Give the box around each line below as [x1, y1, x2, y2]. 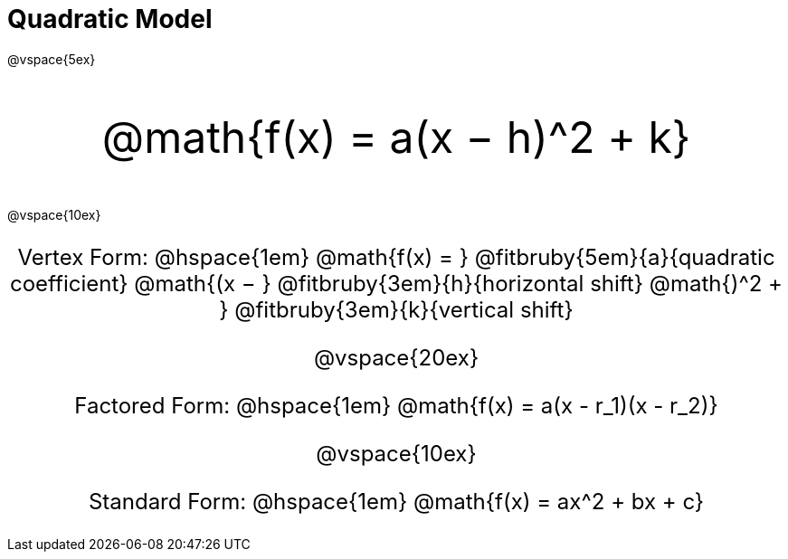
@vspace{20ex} [313, 344, 479, 371]
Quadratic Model [7, 4, 213, 34]
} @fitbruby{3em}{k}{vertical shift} [219, 296, 574, 323]
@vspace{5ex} [7, 51, 96, 67]
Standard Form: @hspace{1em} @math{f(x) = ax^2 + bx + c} [88, 488, 705, 515]
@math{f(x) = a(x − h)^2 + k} [101, 109, 691, 164]
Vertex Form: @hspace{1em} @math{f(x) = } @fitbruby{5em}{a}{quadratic [17, 243, 775, 270]
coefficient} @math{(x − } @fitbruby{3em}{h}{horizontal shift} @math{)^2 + [10, 270, 783, 297]
